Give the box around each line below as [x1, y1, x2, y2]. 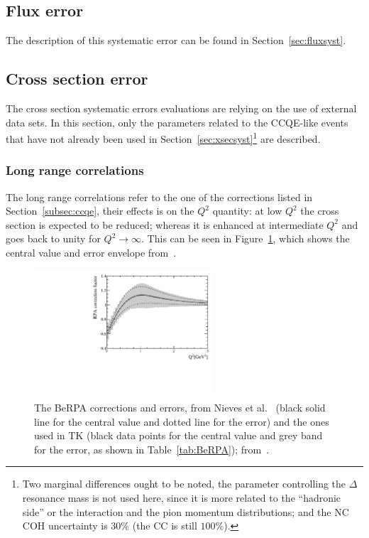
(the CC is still [132, 518, 197, 533]
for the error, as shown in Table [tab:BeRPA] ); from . [34, 441, 270, 456]
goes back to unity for [6, 231, 101, 246]
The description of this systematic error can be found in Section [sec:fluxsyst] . [6, 33, 346, 48]
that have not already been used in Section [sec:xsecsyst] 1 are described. [6, 129, 321, 146]
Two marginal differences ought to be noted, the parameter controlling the [22, 476, 346, 491]
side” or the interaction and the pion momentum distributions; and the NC [22, 504, 349, 519]
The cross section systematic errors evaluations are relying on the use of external [6, 101, 357, 115]
